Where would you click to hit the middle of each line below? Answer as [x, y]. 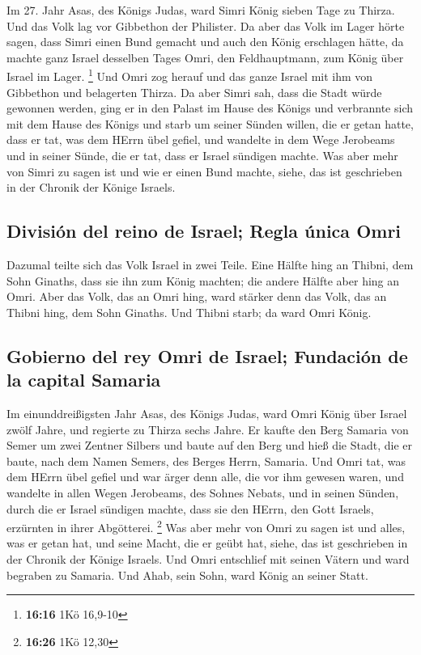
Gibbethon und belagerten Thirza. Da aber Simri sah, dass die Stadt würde [194, 92]
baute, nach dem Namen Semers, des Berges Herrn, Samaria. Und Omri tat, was [206, 461]
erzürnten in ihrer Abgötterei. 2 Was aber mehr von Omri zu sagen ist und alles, [206, 526]
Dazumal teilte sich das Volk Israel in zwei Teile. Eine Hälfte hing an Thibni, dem [210, 264]
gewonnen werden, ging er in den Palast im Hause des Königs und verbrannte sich [210, 108]
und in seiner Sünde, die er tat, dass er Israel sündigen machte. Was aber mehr [202, 155]
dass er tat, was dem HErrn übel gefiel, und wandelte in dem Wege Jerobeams [201, 139]
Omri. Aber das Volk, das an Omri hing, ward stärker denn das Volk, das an [197, 296]
